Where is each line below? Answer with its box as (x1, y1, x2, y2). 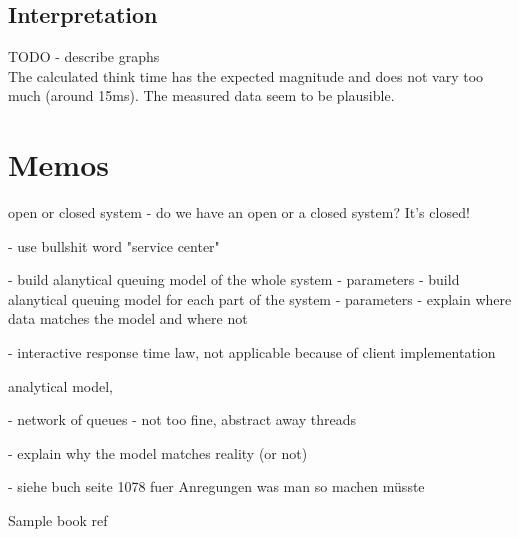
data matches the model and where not (8, 308, 248, 329)
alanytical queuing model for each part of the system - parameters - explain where (8, 288, 512, 309)
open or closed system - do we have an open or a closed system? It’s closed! (8, 202, 470, 223)
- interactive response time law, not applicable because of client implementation (8, 342, 496, 363)
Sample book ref (8, 510, 108, 531)
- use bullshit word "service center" (8, 235, 220, 256)
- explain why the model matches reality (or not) (8, 442, 308, 463)
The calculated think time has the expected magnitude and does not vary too (8, 65, 484, 86)
